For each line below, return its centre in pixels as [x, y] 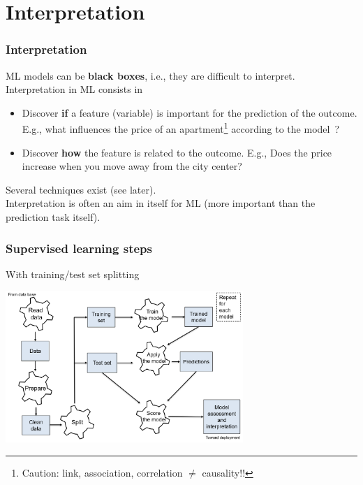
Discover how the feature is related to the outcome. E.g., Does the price [177, 152]
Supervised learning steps [79, 248]
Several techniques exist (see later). [81, 189]
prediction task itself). [53, 217]
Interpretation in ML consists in [74, 89]
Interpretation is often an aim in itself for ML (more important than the [161, 203]
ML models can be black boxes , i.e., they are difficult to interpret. [150, 75]
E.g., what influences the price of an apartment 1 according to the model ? [181, 128]
